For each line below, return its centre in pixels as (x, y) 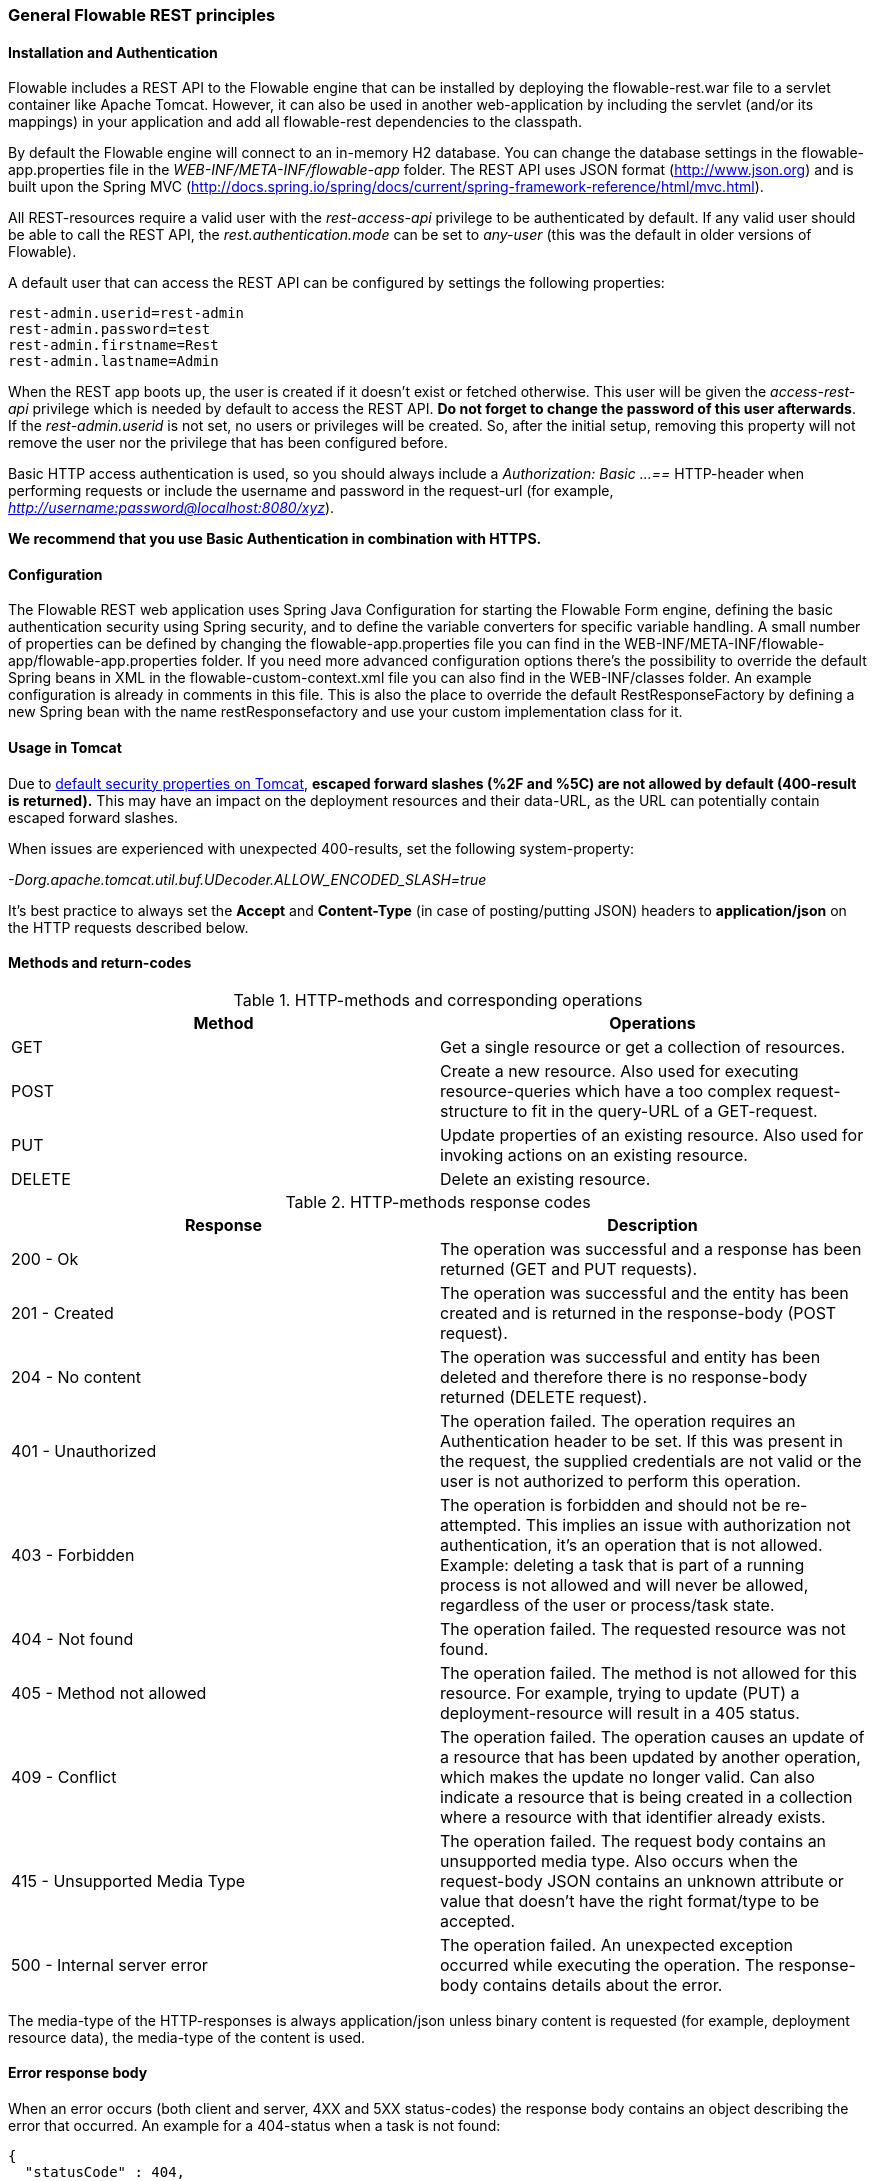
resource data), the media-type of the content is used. (187, 2037)
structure (474, 1110)
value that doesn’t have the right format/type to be (629, 1900)
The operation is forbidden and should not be (610, 1504)
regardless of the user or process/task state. (607, 1604)
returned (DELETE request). (544, 1396)
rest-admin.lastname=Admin (113, 361)
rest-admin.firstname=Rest (113, 345)
